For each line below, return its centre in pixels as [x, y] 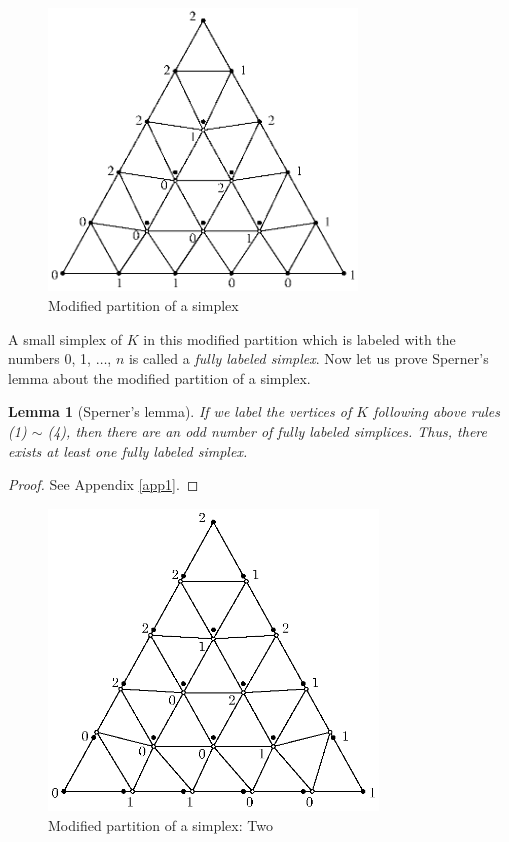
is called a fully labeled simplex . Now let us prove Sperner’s [308, 358]
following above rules [437, 411]
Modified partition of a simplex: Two [160, 824]
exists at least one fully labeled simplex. [128, 450]
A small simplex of [65, 338]
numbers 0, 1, [49, 358]
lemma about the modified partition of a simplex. [159, 377]
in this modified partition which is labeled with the [299, 338]
